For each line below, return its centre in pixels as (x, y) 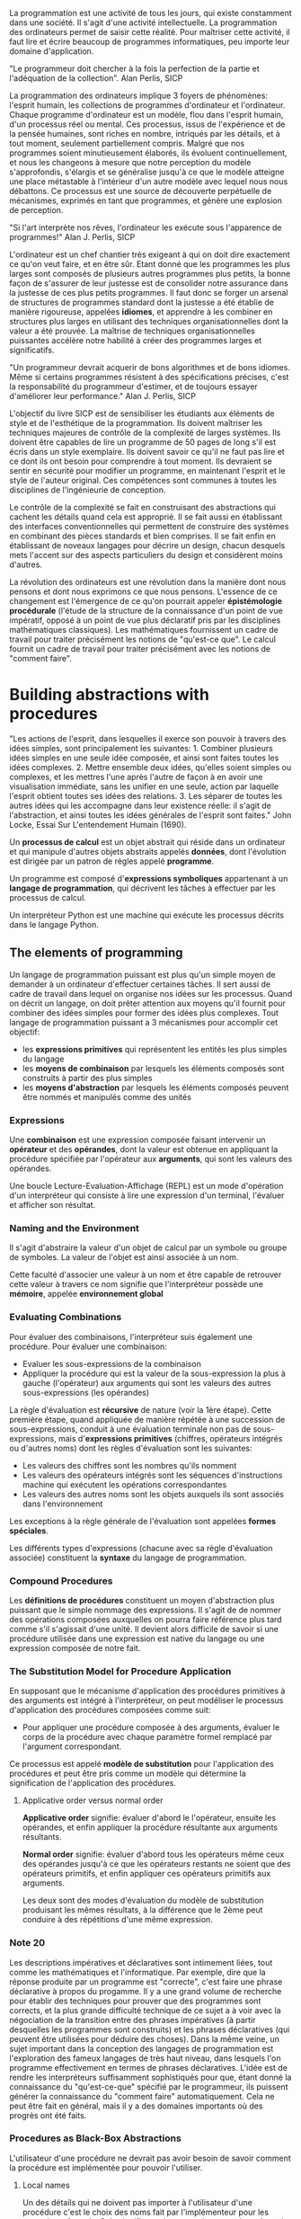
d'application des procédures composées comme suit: (110, 1710)
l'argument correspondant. (72, 1746)
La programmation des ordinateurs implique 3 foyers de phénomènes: (138, 95)
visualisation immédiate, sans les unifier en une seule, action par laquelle (144, 786)
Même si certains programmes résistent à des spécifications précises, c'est (149, 377)
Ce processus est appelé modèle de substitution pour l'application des (142, 1764)
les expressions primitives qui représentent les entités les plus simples (155, 1049)
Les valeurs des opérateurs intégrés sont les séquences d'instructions (152, 1475)
